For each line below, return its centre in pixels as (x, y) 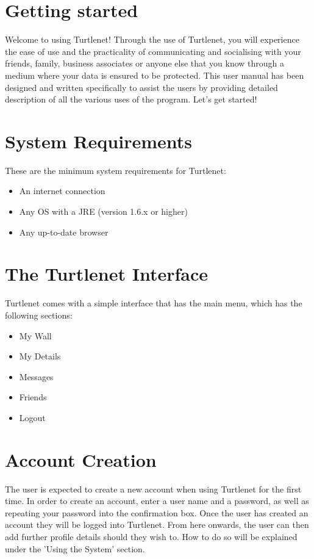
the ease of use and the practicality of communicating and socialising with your (153, 51)
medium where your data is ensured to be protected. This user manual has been (155, 75)
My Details (40, 356)
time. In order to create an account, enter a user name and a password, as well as (157, 501)
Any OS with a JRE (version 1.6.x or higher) (103, 211)
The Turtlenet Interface (107, 274)
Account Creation (81, 459)
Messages (36, 376)
